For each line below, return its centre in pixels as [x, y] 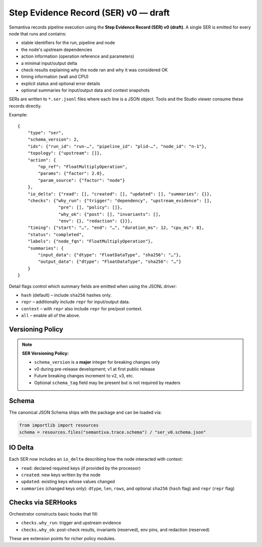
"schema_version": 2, [53, 140]
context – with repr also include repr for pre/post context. [82, 308]
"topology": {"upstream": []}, [65, 153]
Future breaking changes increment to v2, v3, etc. [84, 376]
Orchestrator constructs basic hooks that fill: [54, 514]
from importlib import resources [59, 425]
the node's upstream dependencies [57, 49]
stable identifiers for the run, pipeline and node [68, 43]
